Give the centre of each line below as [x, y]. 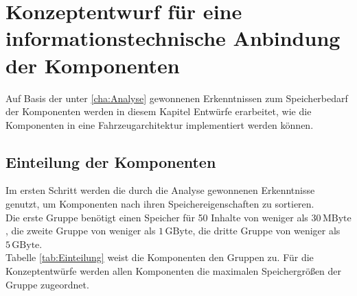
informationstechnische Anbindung [173, 38]
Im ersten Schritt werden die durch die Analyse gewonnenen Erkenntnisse [160, 190]
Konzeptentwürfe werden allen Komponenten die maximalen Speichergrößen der [174, 271]
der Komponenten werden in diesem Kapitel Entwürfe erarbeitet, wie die [159, 111]
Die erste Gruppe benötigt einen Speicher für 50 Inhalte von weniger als [157, 217]
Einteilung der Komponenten [111, 161]
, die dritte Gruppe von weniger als [266, 231]
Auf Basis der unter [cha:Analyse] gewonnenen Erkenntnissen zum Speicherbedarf [177, 98]
